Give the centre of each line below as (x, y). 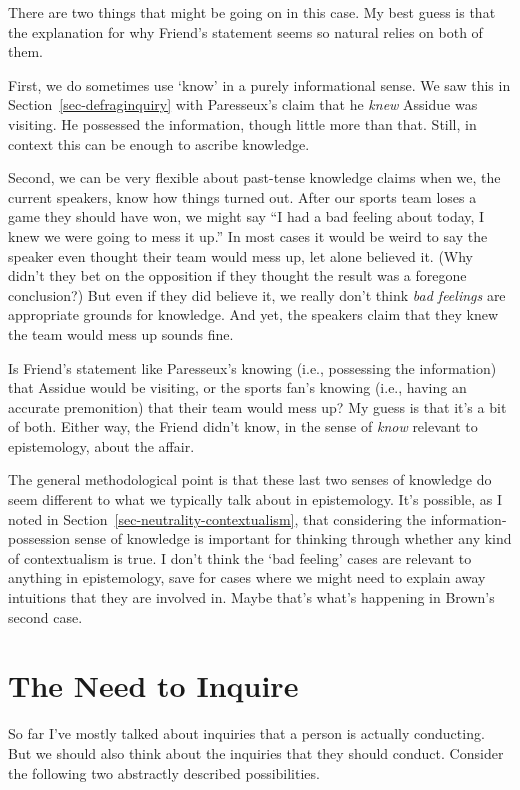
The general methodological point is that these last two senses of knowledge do (250, 479)
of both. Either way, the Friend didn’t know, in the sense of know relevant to (243, 426)
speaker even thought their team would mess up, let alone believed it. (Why (241, 255)
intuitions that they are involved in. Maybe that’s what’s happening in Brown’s (251, 597)
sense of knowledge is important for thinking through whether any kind (293, 538)
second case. (45, 616)
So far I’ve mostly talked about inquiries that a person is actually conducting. (246, 733)
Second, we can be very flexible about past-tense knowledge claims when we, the (254, 177)
